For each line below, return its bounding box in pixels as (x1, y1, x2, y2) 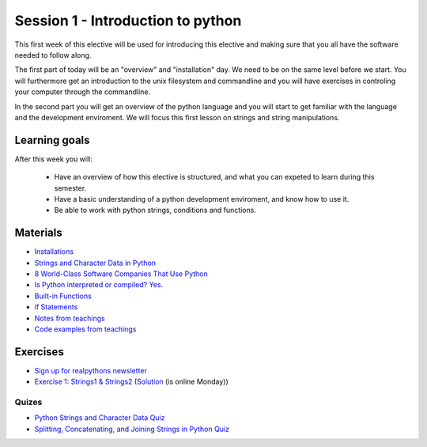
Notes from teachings (34, 313, 106, 323)
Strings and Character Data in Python (34, 258, 157, 267)
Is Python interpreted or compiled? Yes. (34, 280, 164, 290)
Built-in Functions (34, 291, 93, 301)
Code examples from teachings (34, 324, 137, 334)
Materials (14, 226, 62, 240)
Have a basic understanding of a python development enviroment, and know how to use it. (54, 194, 350, 203)
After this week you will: (14, 154, 93, 164)
